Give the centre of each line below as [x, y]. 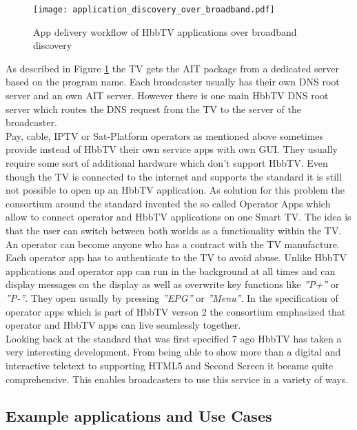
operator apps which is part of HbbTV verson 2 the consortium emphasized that [176, 311]
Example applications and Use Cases [139, 416]
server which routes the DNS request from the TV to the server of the [153, 109]
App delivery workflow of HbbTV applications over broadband [165, 31]
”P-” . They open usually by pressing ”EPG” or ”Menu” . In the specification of [172, 297]
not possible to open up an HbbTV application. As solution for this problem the [175, 190]
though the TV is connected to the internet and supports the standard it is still [174, 176]
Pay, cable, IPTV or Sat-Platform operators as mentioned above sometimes [165, 135]
